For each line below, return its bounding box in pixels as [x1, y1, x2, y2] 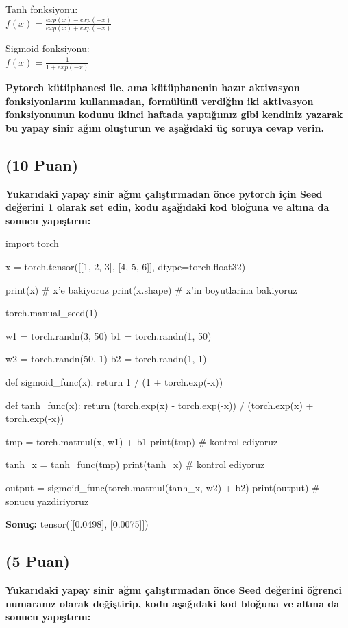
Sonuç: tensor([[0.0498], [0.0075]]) [5, 517, 149, 531]
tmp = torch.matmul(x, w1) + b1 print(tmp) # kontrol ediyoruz [5, 434, 278, 448]
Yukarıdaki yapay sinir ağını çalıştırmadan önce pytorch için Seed [5, 186, 323, 200]
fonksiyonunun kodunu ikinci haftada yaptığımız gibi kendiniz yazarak [5, 107, 343, 121]
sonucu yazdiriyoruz [5, 493, 89, 508]
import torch [5, 236, 59, 251]
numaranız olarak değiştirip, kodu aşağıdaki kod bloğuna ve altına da [5, 596, 340, 610]
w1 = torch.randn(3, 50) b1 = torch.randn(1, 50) [5, 328, 212, 342]
